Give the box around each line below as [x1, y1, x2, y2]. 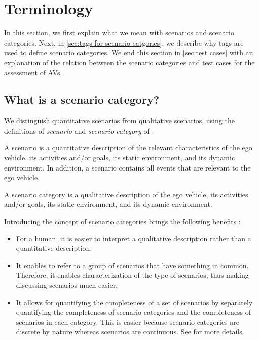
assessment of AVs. [4, 67, 62, 77]
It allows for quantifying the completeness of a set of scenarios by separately [16, 296, 253, 307]
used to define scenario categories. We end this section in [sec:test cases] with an [4, 47, 253, 58]
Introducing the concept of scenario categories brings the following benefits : [4, 216, 241, 227]
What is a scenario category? [4, 92, 160, 107]
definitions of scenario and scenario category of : [4, 125, 154, 136]
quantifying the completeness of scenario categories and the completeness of [16, 307, 251, 317]
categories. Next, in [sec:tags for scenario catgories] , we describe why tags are [4, 37, 244, 48]
